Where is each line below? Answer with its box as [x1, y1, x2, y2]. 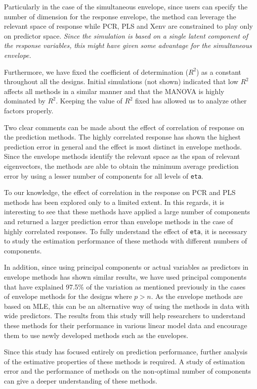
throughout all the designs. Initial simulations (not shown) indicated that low [4, 76, 239, 87]
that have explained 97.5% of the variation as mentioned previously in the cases [4, 281, 246, 292]
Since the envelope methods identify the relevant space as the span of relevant [4, 151, 240, 161]
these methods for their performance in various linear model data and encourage [4, 320, 248, 330]
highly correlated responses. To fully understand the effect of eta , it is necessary [4, 226, 247, 236]
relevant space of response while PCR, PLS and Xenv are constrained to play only [4, 21, 253, 31]
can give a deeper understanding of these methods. [4, 375, 158, 386]
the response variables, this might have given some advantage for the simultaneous [4, 40, 252, 50]
